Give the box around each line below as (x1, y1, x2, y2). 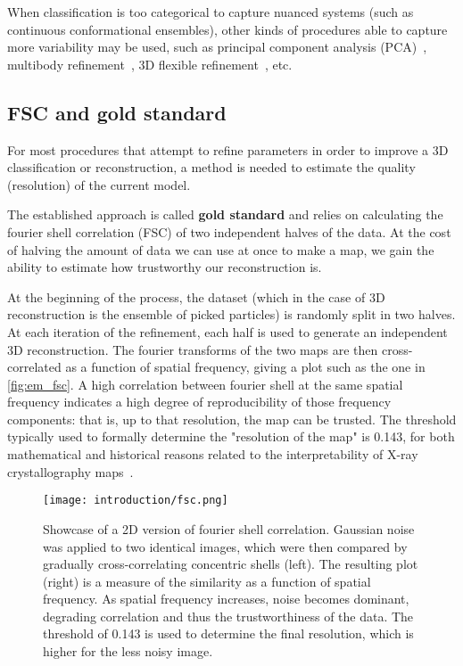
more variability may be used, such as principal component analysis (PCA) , (7, 37, 427, 56)
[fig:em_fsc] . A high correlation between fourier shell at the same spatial (7, 374, 403, 393)
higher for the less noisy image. (43, 642, 213, 661)
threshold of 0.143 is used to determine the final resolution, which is (43, 624, 414, 643)
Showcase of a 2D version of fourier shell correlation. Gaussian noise (43, 519, 415, 538)
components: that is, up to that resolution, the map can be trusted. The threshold (7, 409, 457, 428)
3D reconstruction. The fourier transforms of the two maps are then (7, 340, 378, 358)
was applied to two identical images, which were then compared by (43, 537, 408, 555)
